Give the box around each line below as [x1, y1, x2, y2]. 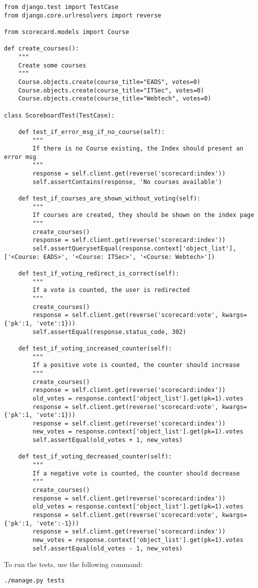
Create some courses [18, 61, 86, 69]
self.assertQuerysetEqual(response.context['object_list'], [32, 245, 237, 252]
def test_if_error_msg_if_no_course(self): [18, 128, 165, 135]
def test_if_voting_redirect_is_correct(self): [18, 270, 179, 277]
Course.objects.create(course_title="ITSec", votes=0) [18, 86, 204, 94]
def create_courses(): [4, 45, 79, 52]
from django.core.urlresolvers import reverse [4, 11, 161, 19]
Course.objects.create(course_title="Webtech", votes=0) [18, 95, 212, 102]
